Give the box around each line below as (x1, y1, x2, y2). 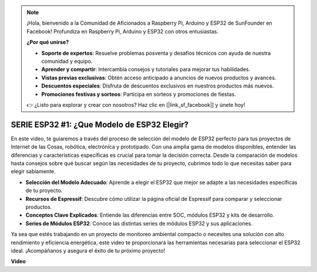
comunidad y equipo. (41, 58, 93, 65)
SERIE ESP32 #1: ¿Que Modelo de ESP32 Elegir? (11, 119, 189, 129)
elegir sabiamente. (11, 168, 56, 175)
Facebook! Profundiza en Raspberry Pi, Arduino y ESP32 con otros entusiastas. (26, 28, 218, 35)
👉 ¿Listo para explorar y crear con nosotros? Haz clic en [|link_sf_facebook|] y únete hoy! (26, 101, 245, 108)
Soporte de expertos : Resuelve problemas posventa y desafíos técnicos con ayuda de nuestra (41, 49, 271, 56)
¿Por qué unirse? (26, 39, 69, 46)
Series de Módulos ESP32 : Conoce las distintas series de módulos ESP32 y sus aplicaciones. (25, 220, 252, 227)
